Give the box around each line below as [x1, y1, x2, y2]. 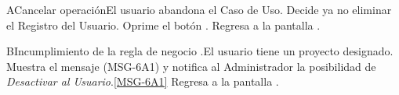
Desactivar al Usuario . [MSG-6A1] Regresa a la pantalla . [6, 73, 279, 90]
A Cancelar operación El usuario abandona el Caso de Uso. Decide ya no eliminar [6, 2, 392, 17]
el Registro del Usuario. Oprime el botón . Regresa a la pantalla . [6, 16, 321, 33]
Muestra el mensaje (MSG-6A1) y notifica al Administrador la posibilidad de [6, 58, 376, 74]
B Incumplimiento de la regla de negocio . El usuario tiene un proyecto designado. [6, 43, 394, 59]
